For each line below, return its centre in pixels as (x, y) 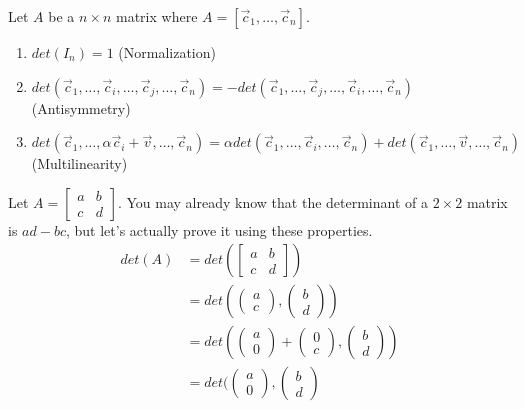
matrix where (157, 16)
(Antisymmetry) (81, 107)
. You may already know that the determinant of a (272, 201)
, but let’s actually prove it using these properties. (219, 229)
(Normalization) (167, 52)
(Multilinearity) (79, 163)
